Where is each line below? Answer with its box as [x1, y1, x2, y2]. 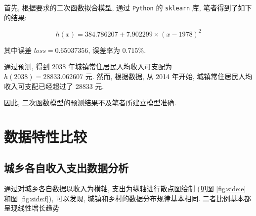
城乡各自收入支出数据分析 [4, 160, 128, 175]
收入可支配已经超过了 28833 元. [4, 81, 104, 91]
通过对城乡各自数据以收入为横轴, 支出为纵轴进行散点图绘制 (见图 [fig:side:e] [4, 183, 246, 194]
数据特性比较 [4, 126, 87, 146]
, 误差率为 [88, 44, 120, 55]
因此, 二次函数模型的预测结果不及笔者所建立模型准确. [4, 97, 176, 108]
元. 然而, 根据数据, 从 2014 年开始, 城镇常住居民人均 [85, 71, 253, 81]
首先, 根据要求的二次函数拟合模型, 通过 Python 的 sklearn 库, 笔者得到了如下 [4, 2, 252, 12]
